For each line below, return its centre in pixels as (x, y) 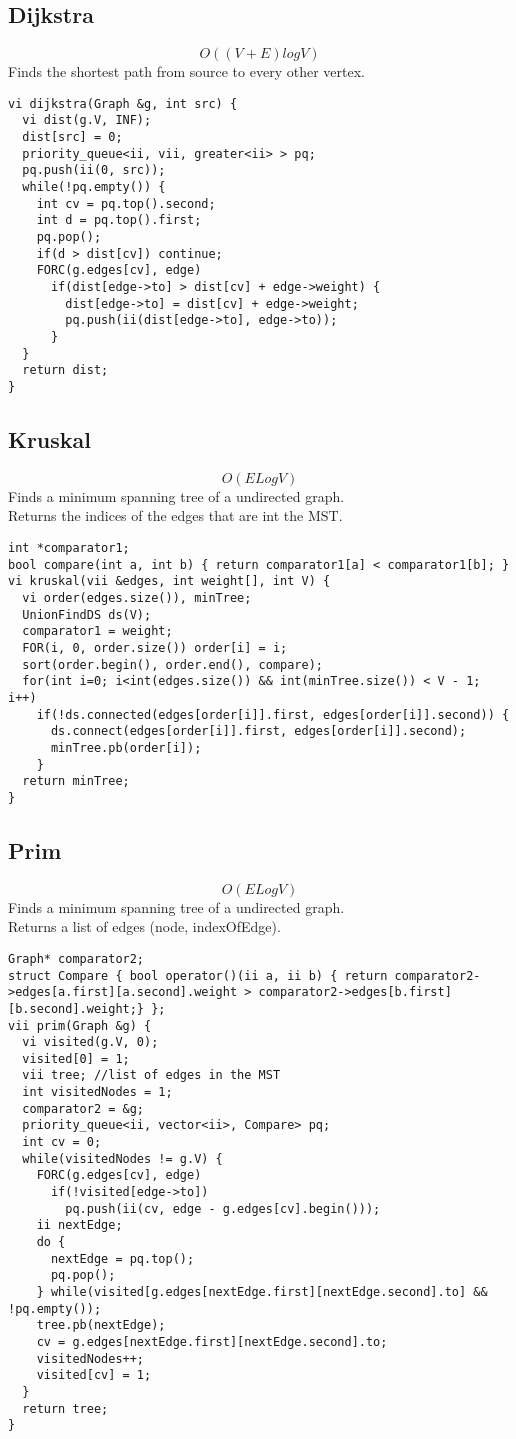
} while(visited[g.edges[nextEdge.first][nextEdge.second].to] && (262, 1292)
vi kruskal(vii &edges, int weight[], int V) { (169, 581)
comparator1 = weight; (97, 631)
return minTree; (76, 781)
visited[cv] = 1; (94, 1375)
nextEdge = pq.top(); (122, 1258)
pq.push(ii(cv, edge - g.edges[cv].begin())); (223, 1208)
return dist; (65, 370)
